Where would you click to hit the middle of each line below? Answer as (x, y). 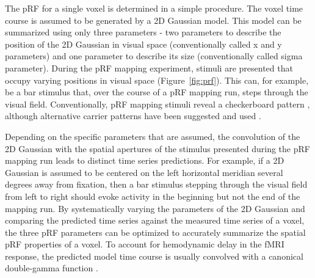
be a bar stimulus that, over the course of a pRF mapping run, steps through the (157, 92)
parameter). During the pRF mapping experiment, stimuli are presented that (149, 68)
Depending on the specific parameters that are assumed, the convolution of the (153, 136)
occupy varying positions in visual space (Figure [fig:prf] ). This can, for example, (157, 80)
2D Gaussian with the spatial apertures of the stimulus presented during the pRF (157, 148)
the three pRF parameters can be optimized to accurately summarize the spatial (155, 232)
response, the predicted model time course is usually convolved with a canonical (154, 256)
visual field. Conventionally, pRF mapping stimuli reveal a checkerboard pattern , (157, 104)
